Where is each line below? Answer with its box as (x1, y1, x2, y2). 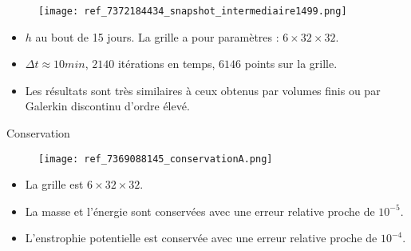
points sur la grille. (244, 55, 338, 72)
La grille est (25, 176, 84, 193)
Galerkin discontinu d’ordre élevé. (25, 98, 190, 114)
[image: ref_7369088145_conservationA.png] (38, 153, 273, 165)
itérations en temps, (117, 55, 215, 72)
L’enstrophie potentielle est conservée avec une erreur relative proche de (25, 229, 377, 246)
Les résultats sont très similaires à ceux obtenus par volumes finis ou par (25, 82, 381, 98)
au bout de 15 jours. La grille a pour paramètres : (35, 28, 279, 45)
